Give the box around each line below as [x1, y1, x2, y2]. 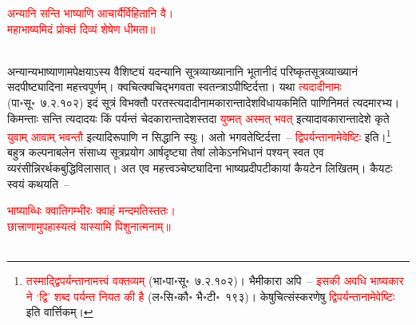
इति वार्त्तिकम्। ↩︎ [26, 303, 93, 320]
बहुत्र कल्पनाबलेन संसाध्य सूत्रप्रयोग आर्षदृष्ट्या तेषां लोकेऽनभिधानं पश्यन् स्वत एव [7, 144, 324, 161]
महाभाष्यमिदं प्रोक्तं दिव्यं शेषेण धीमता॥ [7, 20, 156, 37]
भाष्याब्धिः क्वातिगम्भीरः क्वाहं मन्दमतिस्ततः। [7, 202, 176, 219]
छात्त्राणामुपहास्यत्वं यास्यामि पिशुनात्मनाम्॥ [7, 217, 171, 234]
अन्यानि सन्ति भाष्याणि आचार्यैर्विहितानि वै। [7, 5, 174, 21]
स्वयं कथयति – [7, 175, 70, 192]
